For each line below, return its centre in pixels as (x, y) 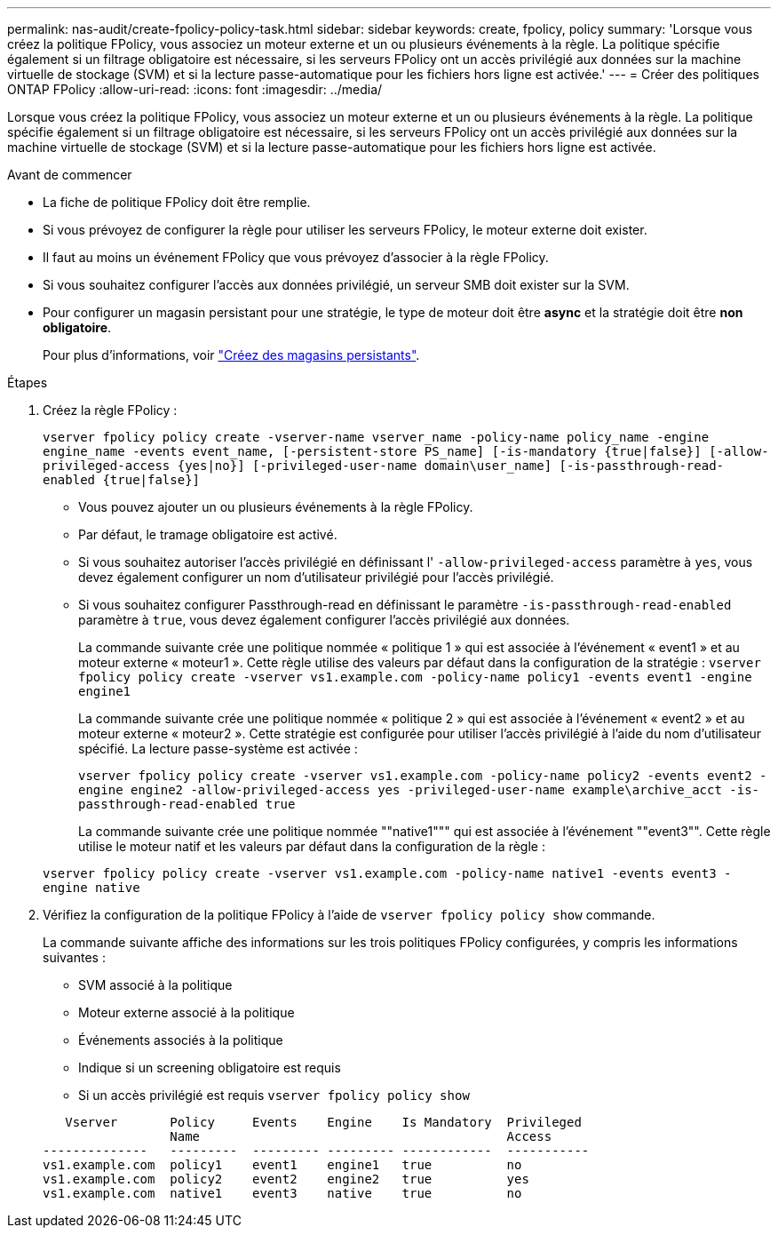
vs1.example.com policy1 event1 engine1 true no (282, 1165)
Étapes (28, 382)
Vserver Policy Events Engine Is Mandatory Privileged (323, 1122)
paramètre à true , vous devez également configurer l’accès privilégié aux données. (324, 620)
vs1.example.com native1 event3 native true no (282, 1193)
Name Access (361, 1136)
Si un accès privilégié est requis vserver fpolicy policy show (274, 1095)
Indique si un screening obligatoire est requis (210, 1068)
